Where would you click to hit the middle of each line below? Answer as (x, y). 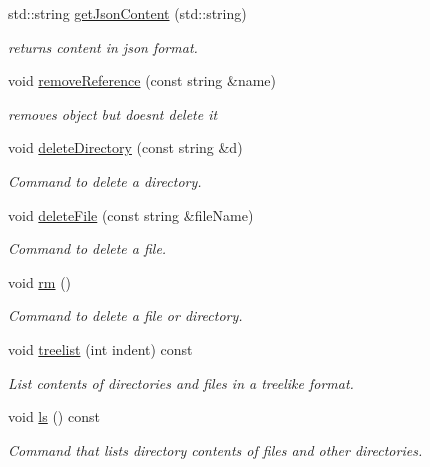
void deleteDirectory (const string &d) (125, 147)
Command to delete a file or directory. (125, 315)
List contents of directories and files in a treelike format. (181, 382)
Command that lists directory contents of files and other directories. (215, 449)
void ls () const (54, 416)
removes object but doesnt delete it (113, 113)
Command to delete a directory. (105, 180)
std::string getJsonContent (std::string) (127, 13)
